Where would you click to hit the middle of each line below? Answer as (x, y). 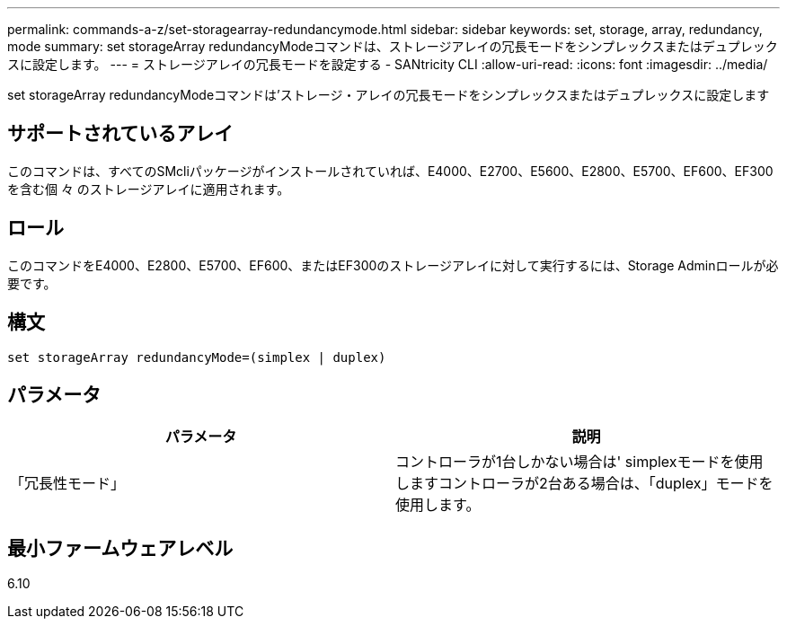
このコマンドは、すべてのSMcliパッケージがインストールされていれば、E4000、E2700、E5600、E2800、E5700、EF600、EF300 (390, 171)
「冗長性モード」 (68, 484)
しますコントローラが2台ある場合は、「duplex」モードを (584, 484)
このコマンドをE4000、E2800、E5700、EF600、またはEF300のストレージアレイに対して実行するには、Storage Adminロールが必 (393, 265)
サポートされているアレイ (120, 134)
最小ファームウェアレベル (120, 548)
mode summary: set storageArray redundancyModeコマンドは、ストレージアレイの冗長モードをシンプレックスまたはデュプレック (393, 46)
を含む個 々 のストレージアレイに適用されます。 (149, 189)
